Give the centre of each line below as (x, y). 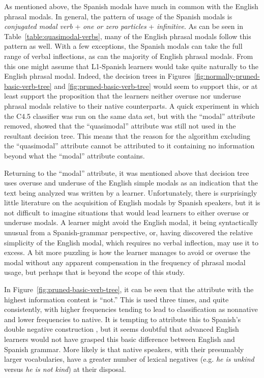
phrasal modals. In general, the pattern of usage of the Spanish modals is (118, 16)
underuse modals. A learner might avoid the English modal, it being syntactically (131, 222)
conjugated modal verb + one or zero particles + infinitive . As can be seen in (124, 26)
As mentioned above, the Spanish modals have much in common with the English (131, 6)
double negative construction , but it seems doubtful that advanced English (122, 329)
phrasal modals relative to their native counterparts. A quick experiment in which (132, 105)
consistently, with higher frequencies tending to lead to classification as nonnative (131, 309)
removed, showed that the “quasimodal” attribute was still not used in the (120, 126)
